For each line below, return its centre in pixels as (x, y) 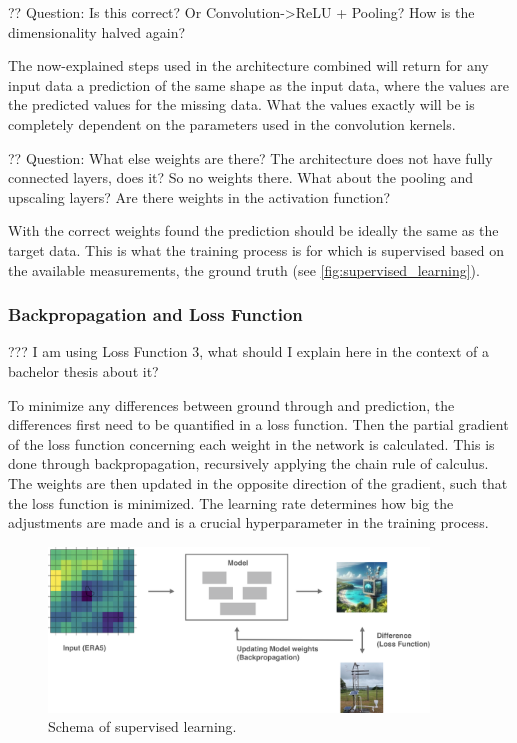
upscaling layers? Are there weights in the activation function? (199, 196)
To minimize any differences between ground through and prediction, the (231, 404)
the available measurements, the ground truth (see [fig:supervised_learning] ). (244, 269)
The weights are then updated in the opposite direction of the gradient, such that (258, 482)
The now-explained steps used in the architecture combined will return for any (248, 65)
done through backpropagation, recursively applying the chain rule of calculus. (248, 463)
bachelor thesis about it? (83, 370)
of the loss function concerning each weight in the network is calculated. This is (251, 443)
